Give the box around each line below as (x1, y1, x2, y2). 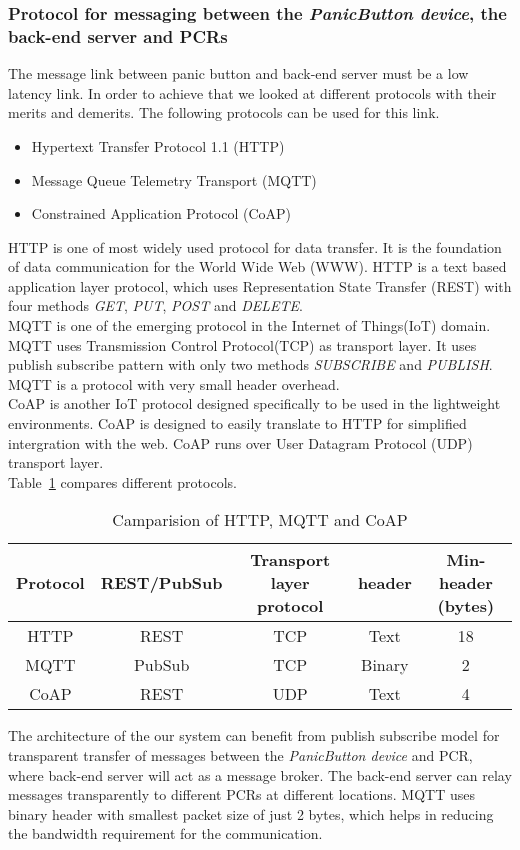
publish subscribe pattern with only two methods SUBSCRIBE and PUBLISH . (8, 354, 493, 375)
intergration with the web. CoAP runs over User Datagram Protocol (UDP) (8, 432, 473, 453)
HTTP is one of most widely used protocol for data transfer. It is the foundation (8, 236, 502, 257)
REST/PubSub (100, 571, 223, 595)
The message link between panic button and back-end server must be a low (8, 63, 469, 84)
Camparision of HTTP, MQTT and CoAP (112, 508, 408, 532)
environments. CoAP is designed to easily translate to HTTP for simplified (8, 413, 467, 434)
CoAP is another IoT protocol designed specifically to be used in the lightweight (8, 393, 501, 414)
